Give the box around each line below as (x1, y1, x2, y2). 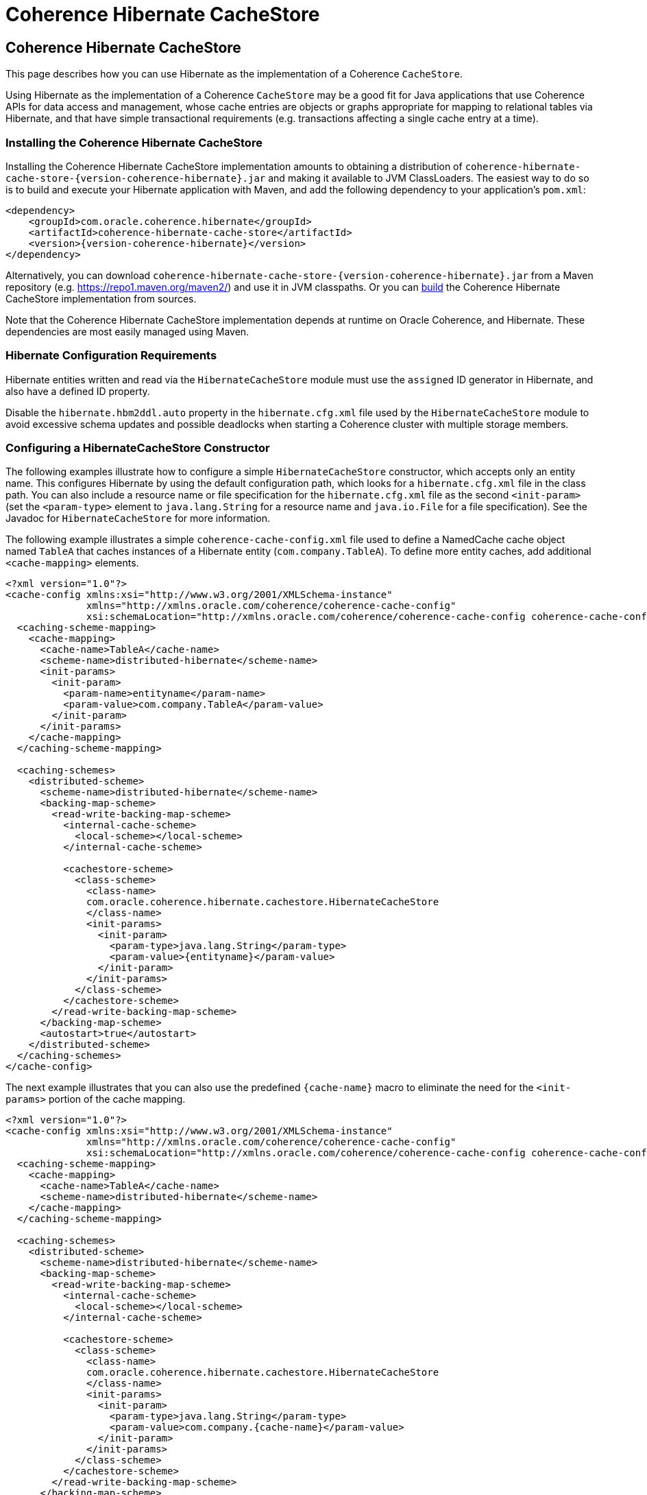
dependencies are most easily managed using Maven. (5, 325, 249, 337)
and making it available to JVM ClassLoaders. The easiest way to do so (268, 171, 589, 184)
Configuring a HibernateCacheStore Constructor (5, 441, 270, 455)
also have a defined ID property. (5, 385, 150, 397)
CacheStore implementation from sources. (5, 292, 197, 304)
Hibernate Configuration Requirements (5, 348, 217, 363)
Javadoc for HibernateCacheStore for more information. (5, 512, 270, 525)
